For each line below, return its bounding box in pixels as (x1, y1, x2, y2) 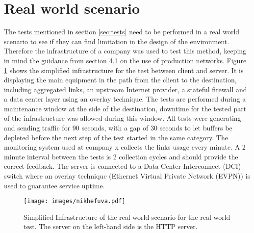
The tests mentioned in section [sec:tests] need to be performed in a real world (4, 26, 240, 37)
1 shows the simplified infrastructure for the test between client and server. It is (4, 65, 244, 75)
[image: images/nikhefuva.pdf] (24, 198, 126, 205)
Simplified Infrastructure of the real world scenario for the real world (24, 211, 230, 222)
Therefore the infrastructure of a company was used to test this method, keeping (4, 46, 247, 56)
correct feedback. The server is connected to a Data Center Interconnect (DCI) (4, 161, 241, 171)
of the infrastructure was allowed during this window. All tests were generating (4, 113, 241, 123)
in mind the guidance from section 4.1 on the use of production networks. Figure (4, 55, 247, 65)
